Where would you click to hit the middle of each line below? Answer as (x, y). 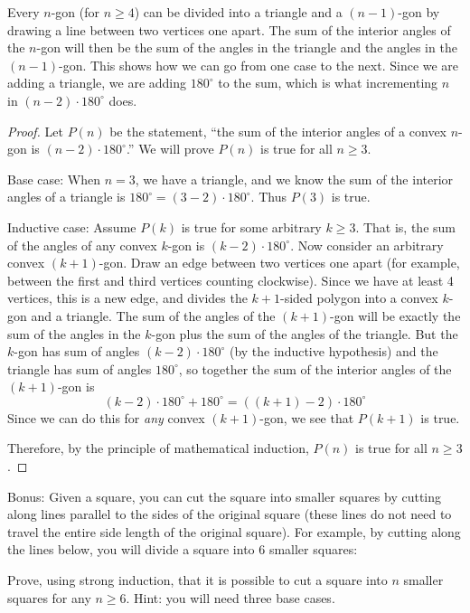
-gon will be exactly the (395, 315)
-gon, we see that (307, 417)
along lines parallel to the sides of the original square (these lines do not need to (230, 514)
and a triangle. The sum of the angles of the (153, 315)
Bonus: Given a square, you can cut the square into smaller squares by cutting (225, 496)
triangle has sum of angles (80, 368)
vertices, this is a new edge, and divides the (127, 298)
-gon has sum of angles (77, 351)
